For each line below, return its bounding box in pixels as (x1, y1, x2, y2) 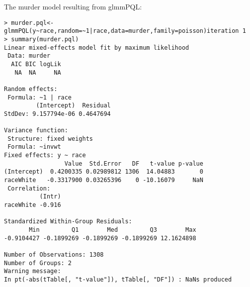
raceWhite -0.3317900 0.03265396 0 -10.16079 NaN (4, 177, 203, 184)
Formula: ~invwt (7, 143, 61, 151)
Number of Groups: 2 (4, 259, 72, 267)
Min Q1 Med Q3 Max (29, 226, 196, 233)
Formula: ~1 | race (7, 94, 72, 101)
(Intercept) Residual (36, 102, 111, 109)
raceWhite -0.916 (4, 201, 61, 209)
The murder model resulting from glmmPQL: (4, 1, 142, 11)
